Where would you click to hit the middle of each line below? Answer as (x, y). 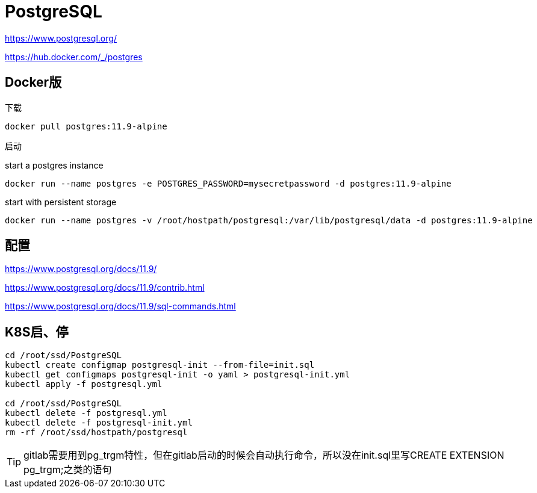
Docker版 (33, 82)
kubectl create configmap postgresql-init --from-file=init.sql (160, 365)
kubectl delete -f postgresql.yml (86, 413)
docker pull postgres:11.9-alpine (86, 126)
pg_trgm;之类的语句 (68, 470)
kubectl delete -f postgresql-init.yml (99, 423)
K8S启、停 (37, 332)
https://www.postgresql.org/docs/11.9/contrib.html (105, 288)
